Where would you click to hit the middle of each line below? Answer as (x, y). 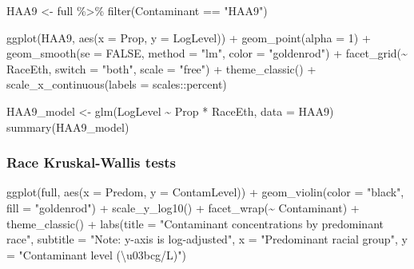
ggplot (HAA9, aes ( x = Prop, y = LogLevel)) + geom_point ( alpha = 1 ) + (189, 37)
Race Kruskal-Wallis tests (91, 162)
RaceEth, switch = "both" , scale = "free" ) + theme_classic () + (161, 68)
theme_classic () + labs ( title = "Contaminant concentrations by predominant (195, 223)
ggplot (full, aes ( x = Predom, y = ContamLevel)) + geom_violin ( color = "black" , (205, 192)
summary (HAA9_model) (68, 127)
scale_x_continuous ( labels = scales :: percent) (117, 84)
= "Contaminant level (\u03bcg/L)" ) (96, 254)
